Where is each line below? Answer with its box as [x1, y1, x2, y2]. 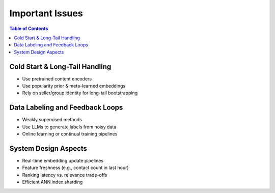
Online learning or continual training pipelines [22, 131, 118, 137]
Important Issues [9, 8, 84, 19]
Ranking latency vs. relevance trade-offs [22, 172, 107, 178]
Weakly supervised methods [22, 117, 82, 123]
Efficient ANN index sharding [22, 179, 83, 185]
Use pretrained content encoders [22, 75, 92, 81]
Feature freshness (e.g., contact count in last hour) [22, 164, 129, 171]
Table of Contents [9, 25, 48, 32]
